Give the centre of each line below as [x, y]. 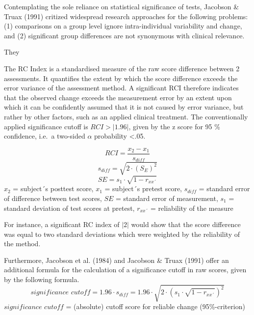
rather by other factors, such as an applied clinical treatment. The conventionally [126, 116]
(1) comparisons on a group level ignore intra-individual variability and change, [123, 26]
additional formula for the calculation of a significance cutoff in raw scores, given [125, 270]
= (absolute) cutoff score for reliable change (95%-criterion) [155, 306]
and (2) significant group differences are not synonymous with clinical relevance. [124, 35]
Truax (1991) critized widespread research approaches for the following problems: [126, 16]
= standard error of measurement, [167, 198]
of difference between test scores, [53, 198]
